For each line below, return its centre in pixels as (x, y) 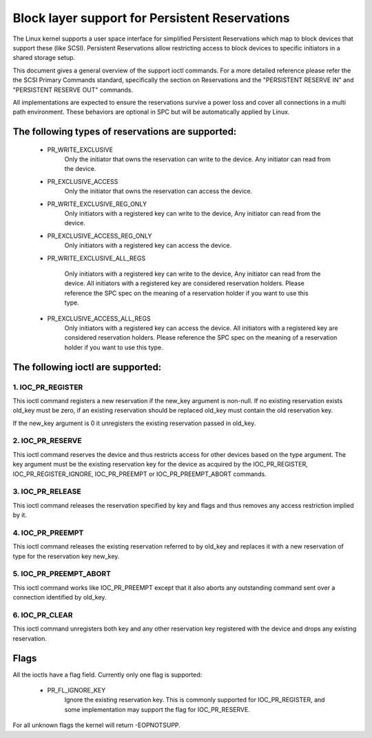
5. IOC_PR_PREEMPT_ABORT (62, 574)
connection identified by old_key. (60, 597)
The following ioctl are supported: (87, 367)
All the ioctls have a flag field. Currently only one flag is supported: (107, 675)
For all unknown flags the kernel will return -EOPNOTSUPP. (96, 725)
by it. (20, 515)
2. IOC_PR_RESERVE (47, 441)
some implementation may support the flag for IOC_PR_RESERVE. (157, 709)
